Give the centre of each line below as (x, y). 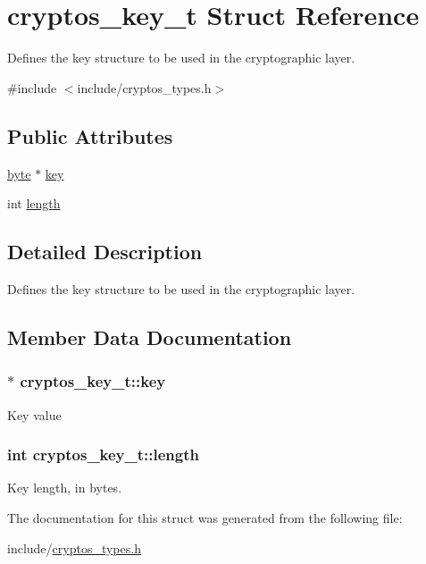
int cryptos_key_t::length (103, 455)
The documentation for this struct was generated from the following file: (205, 517)
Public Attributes (90, 135)
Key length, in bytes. (65, 488)
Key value (34, 414)
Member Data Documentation (150, 337)
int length (34, 203)
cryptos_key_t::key (93, 381)
